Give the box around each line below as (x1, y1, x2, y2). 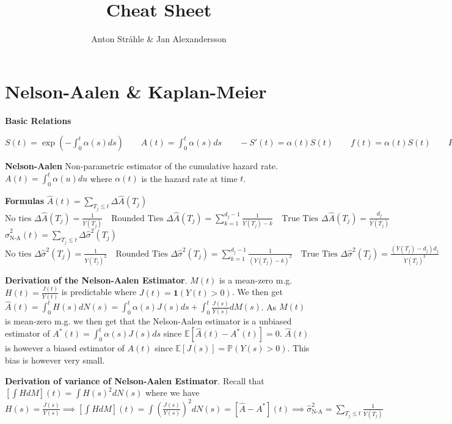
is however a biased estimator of (5, 342, 125, 354)
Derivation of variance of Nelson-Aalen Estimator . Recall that (5, 374, 264, 387)
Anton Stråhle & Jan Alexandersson (91, 32, 227, 45)
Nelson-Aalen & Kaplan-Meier (5, 78, 267, 103)
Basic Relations (5, 114, 71, 126)
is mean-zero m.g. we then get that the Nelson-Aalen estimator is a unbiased (5, 314, 292, 327)
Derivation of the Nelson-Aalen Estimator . (5, 273, 188, 286)
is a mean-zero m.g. (219, 273, 293, 286)
